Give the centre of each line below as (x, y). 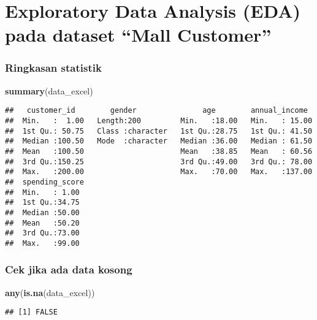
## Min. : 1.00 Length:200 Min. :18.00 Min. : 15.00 (159, 121)
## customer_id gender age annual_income (156, 111)
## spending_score (44, 182)
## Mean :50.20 (42, 223)
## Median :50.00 (42, 212)
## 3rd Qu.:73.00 (42, 233)
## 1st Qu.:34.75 (42, 203)
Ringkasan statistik (53, 68)
